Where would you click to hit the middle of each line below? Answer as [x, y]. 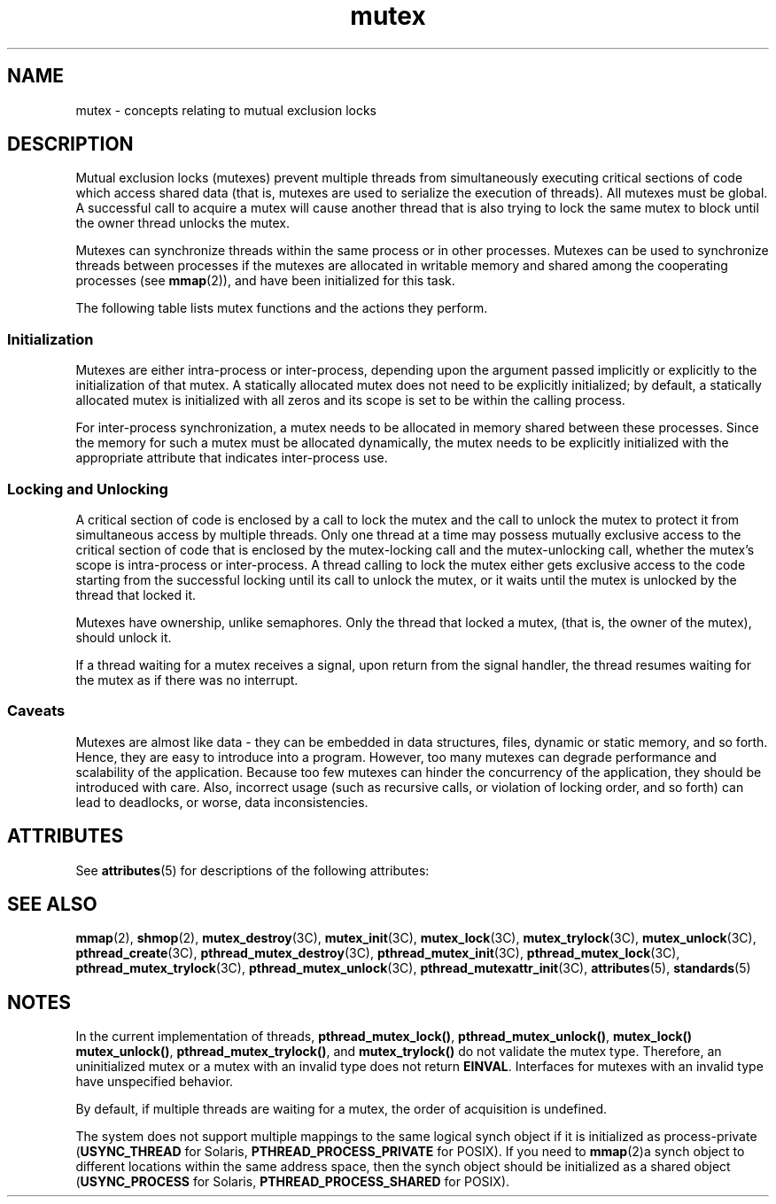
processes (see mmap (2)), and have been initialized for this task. [265, 281]
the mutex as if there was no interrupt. [187, 680]
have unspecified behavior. [155, 1082]
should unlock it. [124, 637]
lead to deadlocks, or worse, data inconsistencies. [222, 802]
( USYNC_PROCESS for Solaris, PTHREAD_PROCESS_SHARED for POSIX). [293, 1182]
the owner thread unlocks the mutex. [182, 223]
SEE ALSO [52, 904]
